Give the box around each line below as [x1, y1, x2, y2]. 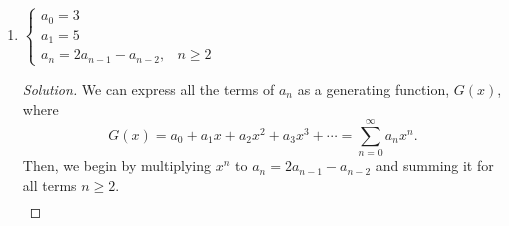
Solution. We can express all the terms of [22, 78, 275, 99]
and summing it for [375, 155, 494, 176]
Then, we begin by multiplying [22, 155, 212, 176]
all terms [22, 174, 77, 195]
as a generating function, [297, 78, 450, 99]
